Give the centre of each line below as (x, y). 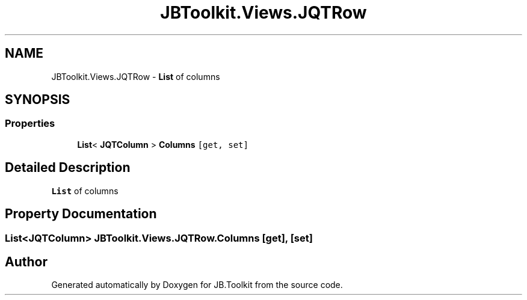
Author (26, 262)
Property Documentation (81, 214)
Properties (30, 124)
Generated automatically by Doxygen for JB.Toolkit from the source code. (197, 285)
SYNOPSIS (38, 100)
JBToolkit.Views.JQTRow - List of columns (136, 76)
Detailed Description (68, 168)
